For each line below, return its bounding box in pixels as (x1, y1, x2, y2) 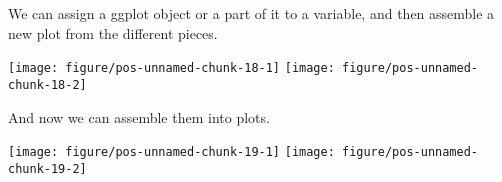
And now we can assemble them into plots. (8, 106, 270, 127)
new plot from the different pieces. (8, 22, 218, 43)
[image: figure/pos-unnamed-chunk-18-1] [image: (8, 61, 335, 76)
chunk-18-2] (8, 77, 87, 92)
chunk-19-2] (8, 161, 87, 176)
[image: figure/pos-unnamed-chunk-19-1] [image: (8, 145, 335, 160)
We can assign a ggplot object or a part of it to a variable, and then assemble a (8, 3, 495, 23)
